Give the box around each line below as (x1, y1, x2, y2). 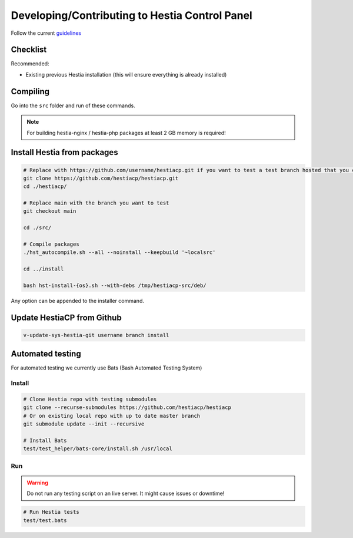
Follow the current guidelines (11, 29, 82, 37)
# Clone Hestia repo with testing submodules (23, 396, 157, 403)
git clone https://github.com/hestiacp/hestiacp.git (23, 174, 179, 181)
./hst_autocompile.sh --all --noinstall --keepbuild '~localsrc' (23, 249, 216, 256)
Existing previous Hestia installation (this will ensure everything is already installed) (25, 71, 227, 78)
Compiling (11, 86, 50, 97)
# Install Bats (23, 437, 67, 444)
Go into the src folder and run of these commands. (11, 102, 135, 109)
